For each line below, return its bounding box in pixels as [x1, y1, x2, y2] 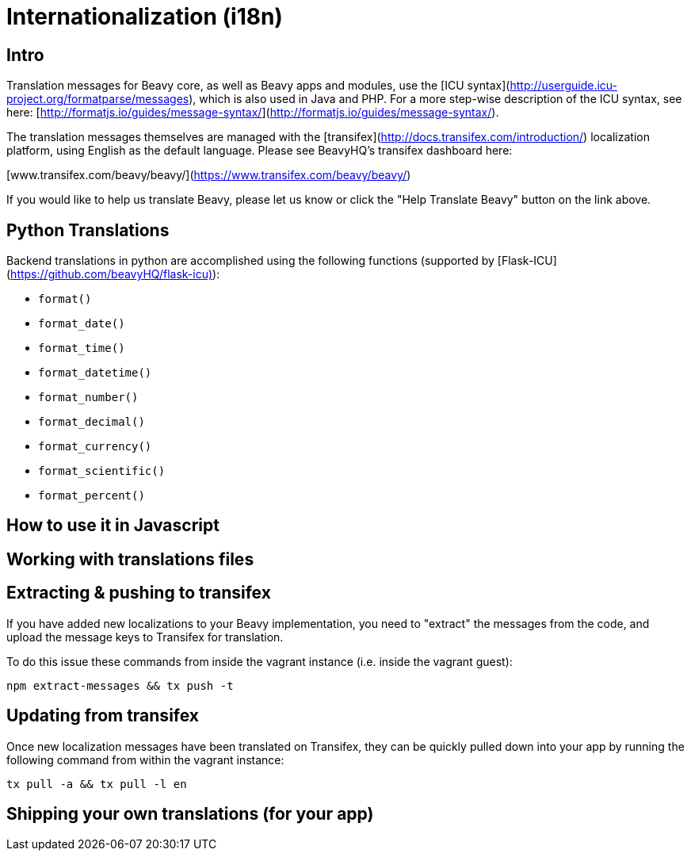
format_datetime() [38, 366, 152, 380]
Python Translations [6, 220, 170, 240]
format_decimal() [38, 415, 145, 429]
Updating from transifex [6, 706, 199, 726]
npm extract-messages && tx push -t [6, 679, 234, 692]
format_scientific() [38, 465, 166, 478]
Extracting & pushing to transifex [6, 583, 271, 603]
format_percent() [38, 489, 145, 503]
